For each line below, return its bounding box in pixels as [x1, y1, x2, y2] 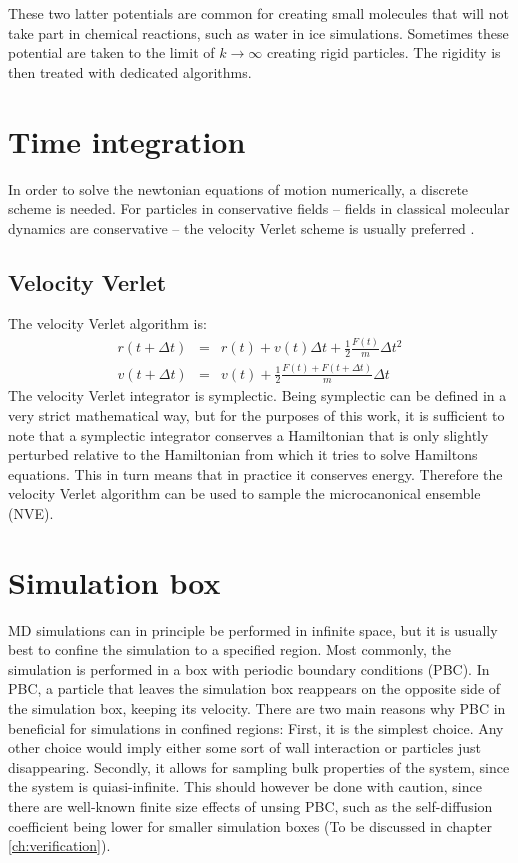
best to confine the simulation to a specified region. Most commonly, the [8, 639, 451, 660]
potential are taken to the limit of [8, 42, 215, 63]
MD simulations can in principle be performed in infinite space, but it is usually [8, 619, 498, 640]
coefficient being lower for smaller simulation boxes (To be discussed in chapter [8, 815, 492, 836]
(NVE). [8, 502, 54, 523]
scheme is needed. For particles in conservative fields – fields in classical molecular [8, 198, 510, 219]
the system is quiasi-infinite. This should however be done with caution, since [8, 776, 482, 797]
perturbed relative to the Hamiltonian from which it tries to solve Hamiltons [8, 444, 478, 465]
